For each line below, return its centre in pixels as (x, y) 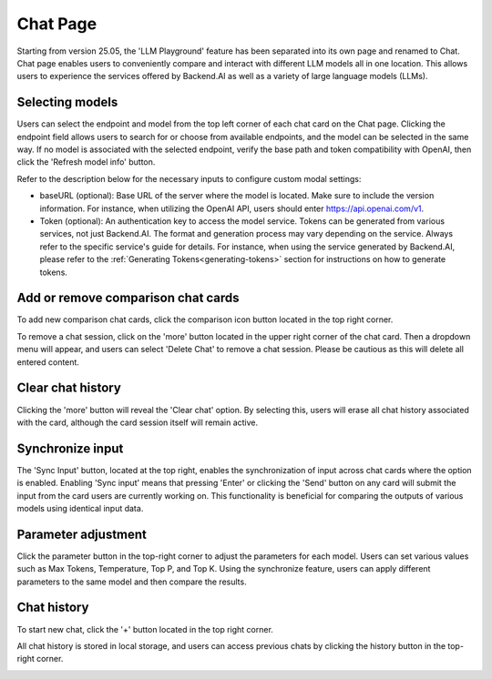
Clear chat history (69, 388)
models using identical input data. (80, 508)
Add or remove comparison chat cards (128, 298)
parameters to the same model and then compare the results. (132, 582)
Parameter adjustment (82, 534)
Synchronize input (70, 448)
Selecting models (67, 102)
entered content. (48, 362)
